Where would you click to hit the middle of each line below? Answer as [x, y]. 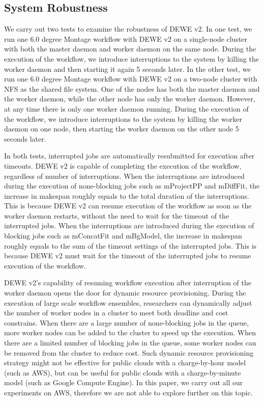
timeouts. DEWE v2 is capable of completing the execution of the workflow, [123, 165]
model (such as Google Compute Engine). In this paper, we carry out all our [124, 382]
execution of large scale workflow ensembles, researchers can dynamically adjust [128, 302]
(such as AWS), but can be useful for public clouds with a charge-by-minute [123, 372]
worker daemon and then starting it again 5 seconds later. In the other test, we [127, 69]
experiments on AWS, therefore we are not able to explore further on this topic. [128, 392]
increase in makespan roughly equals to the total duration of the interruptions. [127, 195]
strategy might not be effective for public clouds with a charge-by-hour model [125, 363]
